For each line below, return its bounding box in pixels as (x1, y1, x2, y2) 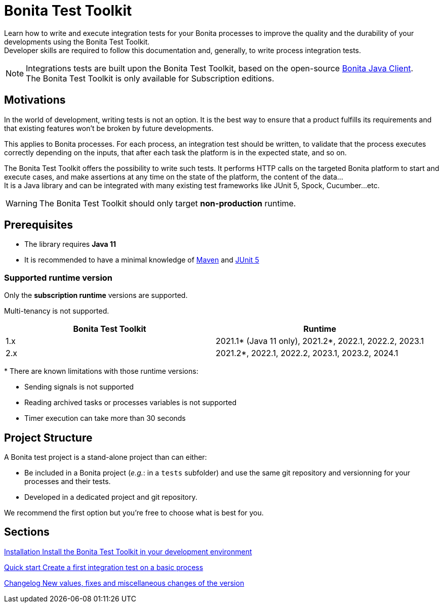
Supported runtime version (4, 272, 113, 283)
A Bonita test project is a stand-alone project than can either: (4, 453, 207, 462)
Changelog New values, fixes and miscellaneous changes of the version (4, 578, 245, 587)
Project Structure (4, 431, 93, 444)
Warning (6, 198, 37, 208)
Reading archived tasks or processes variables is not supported (24, 398, 237, 407)
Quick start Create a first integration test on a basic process (4, 562, 204, 572)
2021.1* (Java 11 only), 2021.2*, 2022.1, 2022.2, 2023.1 (216, 336, 424, 346)
